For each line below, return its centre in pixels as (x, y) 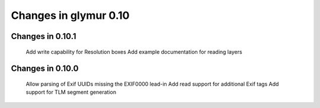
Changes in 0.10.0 (45, 69)
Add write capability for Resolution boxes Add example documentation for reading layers (134, 52)
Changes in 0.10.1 (44, 36)
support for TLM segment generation (71, 92)
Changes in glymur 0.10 (70, 15)
